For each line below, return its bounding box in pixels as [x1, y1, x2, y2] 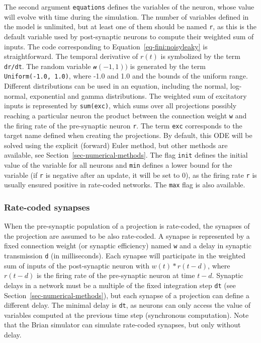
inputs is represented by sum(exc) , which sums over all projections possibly [4, 100, 237, 111]
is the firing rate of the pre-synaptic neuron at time [36, 270, 195, 281]
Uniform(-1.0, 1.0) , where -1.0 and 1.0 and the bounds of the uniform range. [4, 71, 248, 81]
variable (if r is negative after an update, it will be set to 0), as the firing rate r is [4, 169, 257, 180]
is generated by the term [130, 60, 206, 71]
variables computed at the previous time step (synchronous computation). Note [4, 309, 249, 320]
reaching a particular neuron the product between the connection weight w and [4, 110, 247, 120]
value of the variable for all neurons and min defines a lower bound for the [4, 160, 232, 170]
